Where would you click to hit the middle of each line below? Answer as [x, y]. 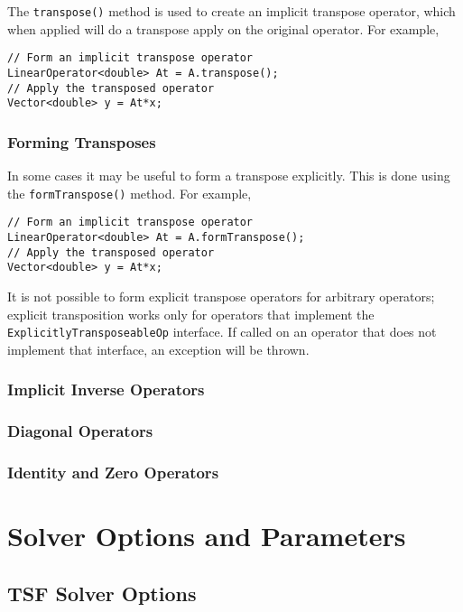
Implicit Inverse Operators [106, 389]
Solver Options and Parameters [207, 536]
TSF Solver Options [102, 593]
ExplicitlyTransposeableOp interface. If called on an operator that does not [222, 332]
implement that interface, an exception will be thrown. [158, 349]
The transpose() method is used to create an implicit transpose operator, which [231, 11]
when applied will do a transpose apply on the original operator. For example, [223, 28]
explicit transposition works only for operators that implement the [191, 314]
